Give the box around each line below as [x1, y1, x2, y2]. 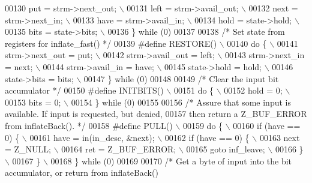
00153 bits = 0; [5, 95, 61, 108]
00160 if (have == [233, 119, 301, 131]
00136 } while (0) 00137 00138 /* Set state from [107, 25, 285, 38]
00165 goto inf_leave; [186, 143, 265, 155]
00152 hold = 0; [224, 84, 283, 97]
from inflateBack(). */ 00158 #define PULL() [5, 119, 173, 131]
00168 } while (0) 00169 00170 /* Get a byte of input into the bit [50, 154, 292, 167]
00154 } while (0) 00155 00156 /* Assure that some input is [71, 95, 291, 108]
